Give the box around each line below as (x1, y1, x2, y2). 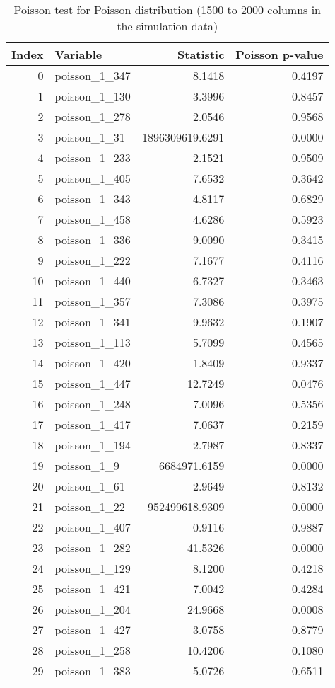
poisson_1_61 (54, 478, 125, 494)
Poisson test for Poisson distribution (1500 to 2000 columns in (13, 1, 322, 18)
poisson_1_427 (54, 621, 131, 638)
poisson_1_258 (54, 642, 131, 658)
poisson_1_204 (54, 601, 131, 617)
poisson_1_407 (54, 519, 131, 535)
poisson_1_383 (54, 663, 131, 679)
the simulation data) (117, 18, 218, 34)
